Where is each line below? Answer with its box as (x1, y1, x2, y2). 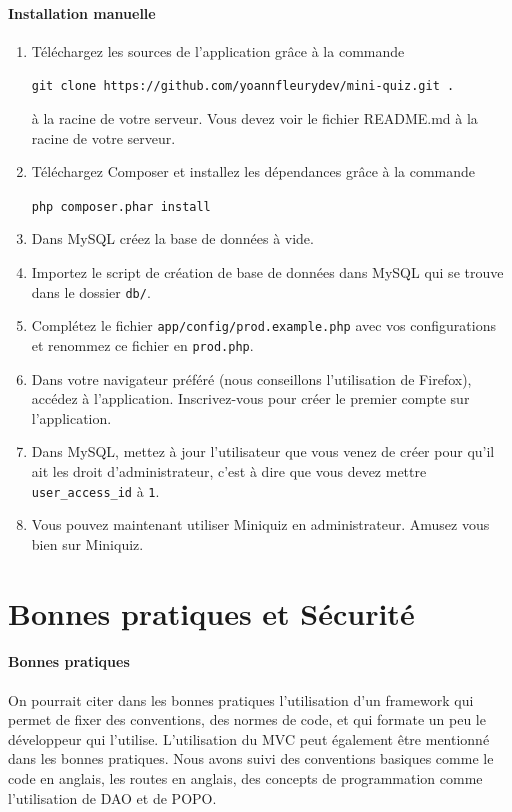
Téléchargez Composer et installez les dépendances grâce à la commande (31, 161, 476, 182)
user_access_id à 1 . (31, 480, 160, 501)
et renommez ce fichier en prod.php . (31, 334, 254, 355)
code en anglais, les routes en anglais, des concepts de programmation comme (8, 768, 483, 788)
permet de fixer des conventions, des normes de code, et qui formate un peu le (8, 709, 486, 730)
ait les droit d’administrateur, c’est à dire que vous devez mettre (31, 461, 427, 482)
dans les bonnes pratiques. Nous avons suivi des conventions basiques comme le (8, 748, 494, 769)
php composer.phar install (31, 199, 211, 214)
